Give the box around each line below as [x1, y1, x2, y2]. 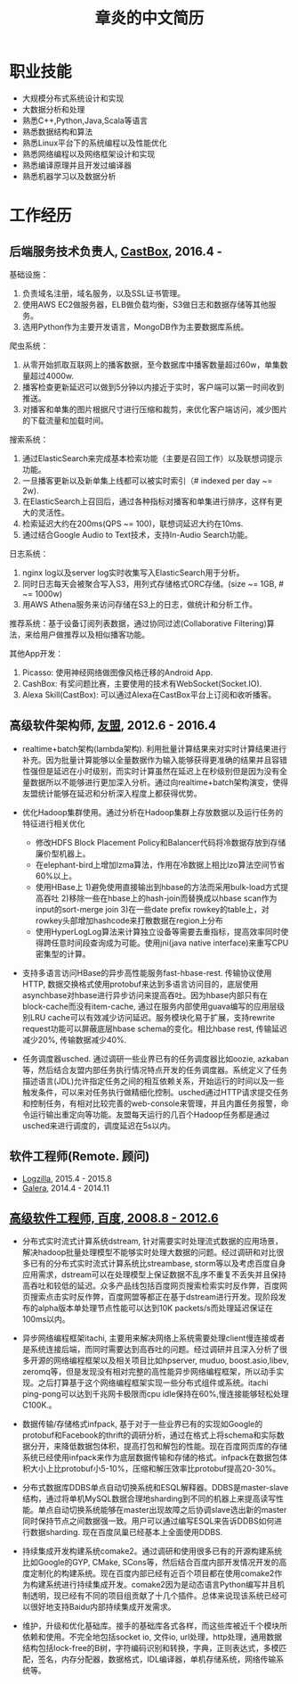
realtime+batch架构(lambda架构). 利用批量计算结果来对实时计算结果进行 [21, 743, 287, 754]
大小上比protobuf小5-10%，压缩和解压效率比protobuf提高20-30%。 [29, 1464, 281, 1474]
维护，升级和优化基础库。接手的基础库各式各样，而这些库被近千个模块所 [21, 1621, 287, 1631]
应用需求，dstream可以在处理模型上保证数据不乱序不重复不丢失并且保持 [21, 1269, 286, 1280]
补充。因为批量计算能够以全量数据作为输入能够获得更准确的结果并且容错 [21, 755, 287, 765]
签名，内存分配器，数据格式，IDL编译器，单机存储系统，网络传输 [37, 1654, 277, 1664]
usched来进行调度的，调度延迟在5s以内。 [21, 1120, 176, 1131]
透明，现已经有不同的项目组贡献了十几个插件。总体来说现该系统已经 [29, 1590, 280, 1601]
